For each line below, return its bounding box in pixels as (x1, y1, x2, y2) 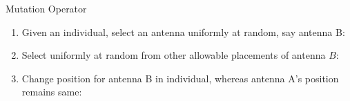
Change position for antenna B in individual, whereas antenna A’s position (21, 71, 339, 85)
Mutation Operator (6, 1, 87, 15)
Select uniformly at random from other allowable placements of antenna (21, 48, 326, 62)
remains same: (21, 84, 82, 99)
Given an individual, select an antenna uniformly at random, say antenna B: (21, 24, 345, 39)
